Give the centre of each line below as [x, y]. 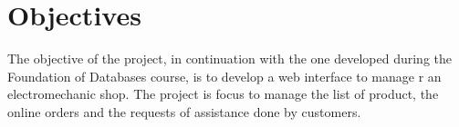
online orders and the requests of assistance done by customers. [184, 111]
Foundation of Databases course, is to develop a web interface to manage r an [224, 76]
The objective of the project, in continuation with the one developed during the [230, 59]
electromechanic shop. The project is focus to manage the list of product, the [223, 94]
